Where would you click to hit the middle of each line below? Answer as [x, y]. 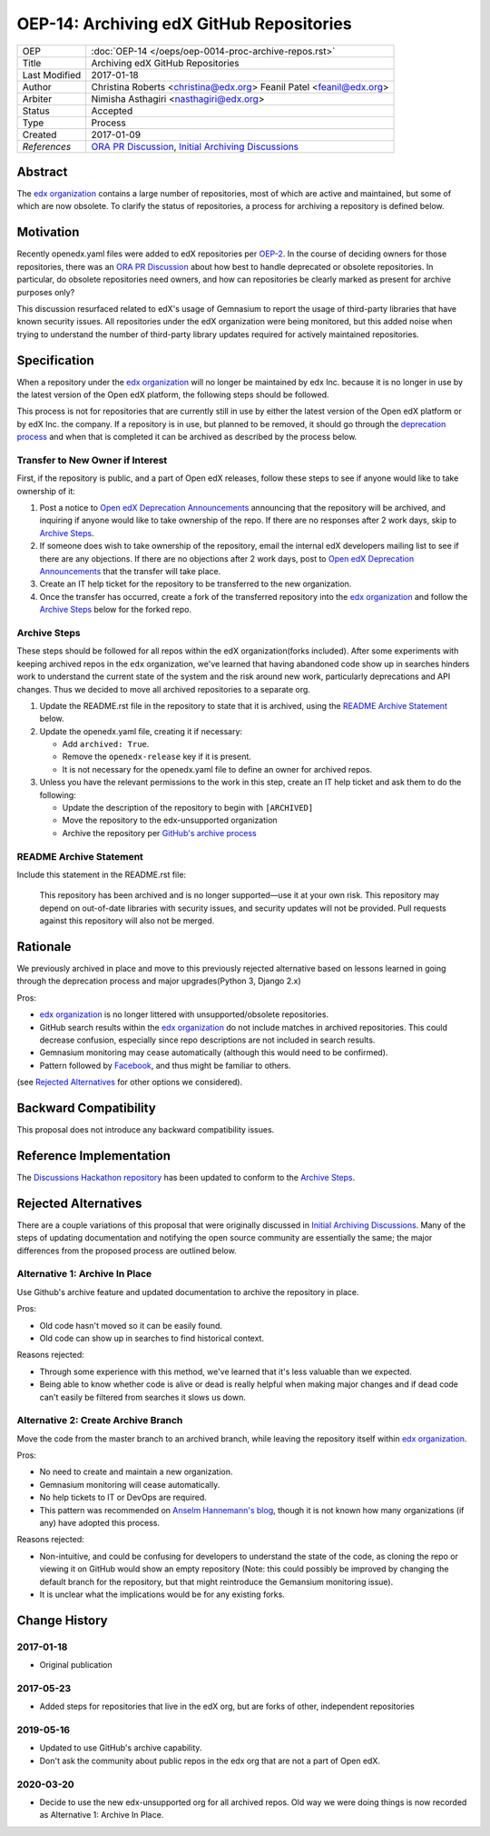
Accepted [112, 111]
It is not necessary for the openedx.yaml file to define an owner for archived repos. [217, 769]
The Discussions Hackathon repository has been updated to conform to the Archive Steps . [186, 1177]
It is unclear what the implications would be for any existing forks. [162, 1594]
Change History [62, 1620]
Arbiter [37, 98]
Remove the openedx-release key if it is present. [157, 757]
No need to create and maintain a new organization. [136, 1472]
